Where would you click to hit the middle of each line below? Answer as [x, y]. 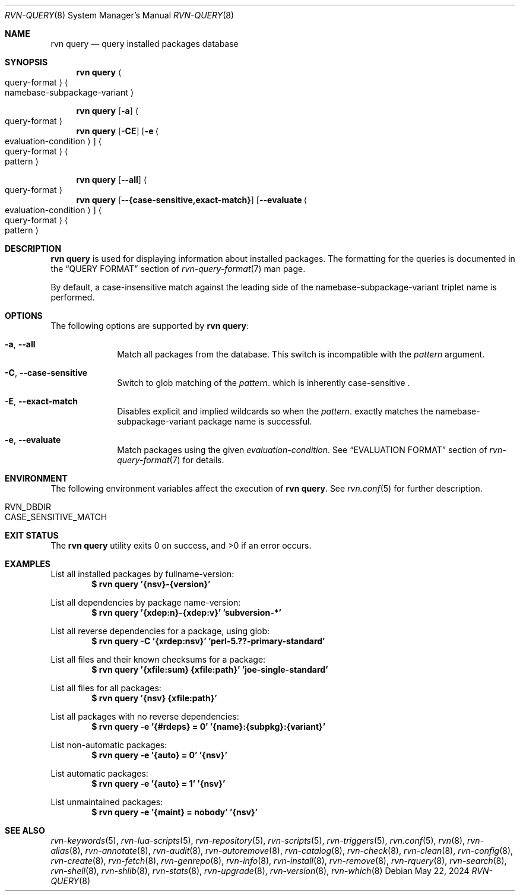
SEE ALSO [25, 830]
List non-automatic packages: [109, 745]
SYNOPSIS [26, 62]
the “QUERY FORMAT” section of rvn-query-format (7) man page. [178, 269]
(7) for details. [197, 460]
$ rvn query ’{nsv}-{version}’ [151, 584]
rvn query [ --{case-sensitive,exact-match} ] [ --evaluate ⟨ [192, 200]
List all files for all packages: [106, 688]
